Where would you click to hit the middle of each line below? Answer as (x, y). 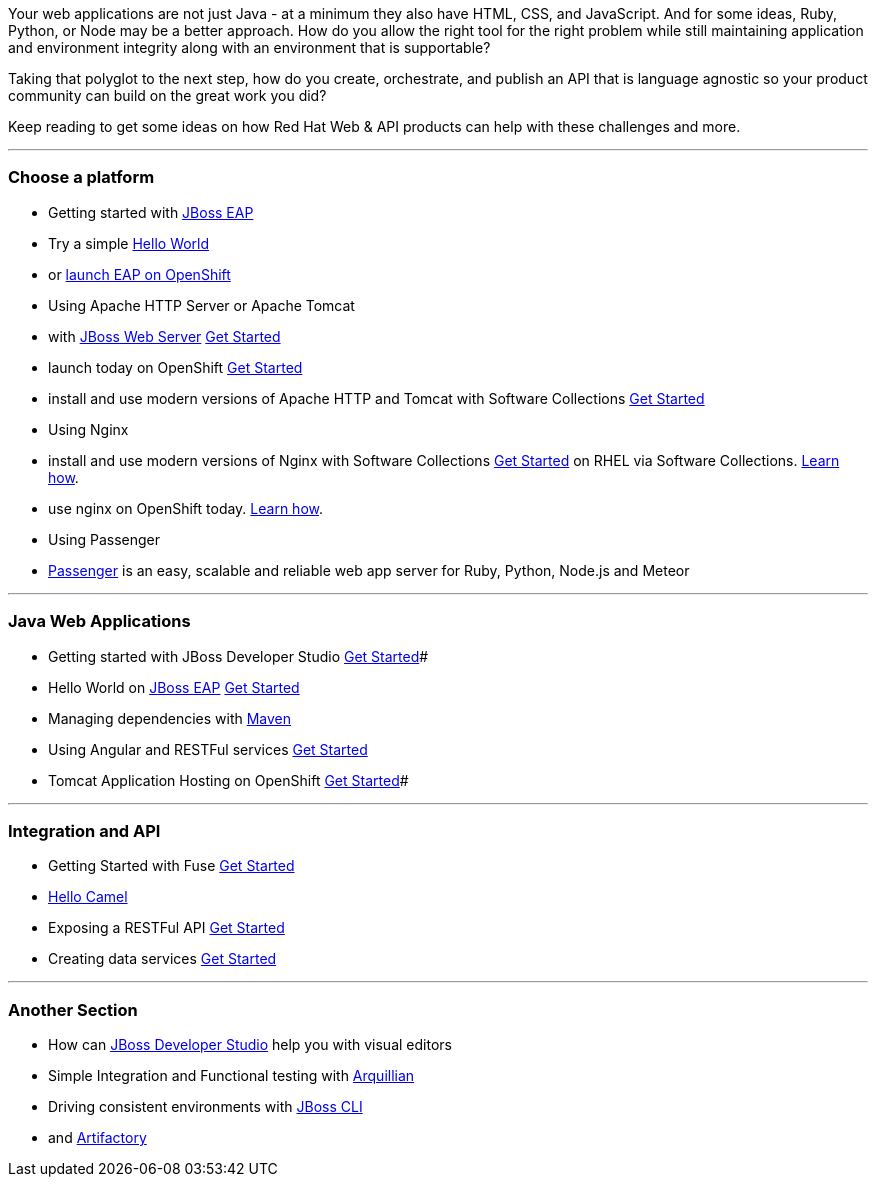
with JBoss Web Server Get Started (164, 336)
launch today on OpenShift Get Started (175, 367)
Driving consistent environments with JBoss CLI (205, 1106)
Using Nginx (88, 429)
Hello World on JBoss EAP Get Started (174, 687)
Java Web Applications (99, 621)
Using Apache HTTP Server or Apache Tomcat (201, 305)
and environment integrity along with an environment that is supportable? (249, 47)
